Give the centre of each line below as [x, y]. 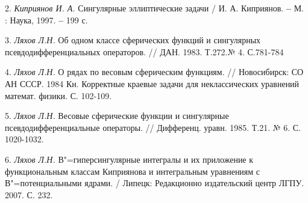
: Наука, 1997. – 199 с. [46, 20]
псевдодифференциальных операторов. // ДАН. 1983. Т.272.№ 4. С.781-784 [144, 51]
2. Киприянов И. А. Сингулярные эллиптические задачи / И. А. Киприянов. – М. [154, 8]
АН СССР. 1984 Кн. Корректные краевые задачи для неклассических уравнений [152, 83]
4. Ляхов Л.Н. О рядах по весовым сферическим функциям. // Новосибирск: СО [154, 72]
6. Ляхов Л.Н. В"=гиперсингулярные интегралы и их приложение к [129, 159]
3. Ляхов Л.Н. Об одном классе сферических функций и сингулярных [133, 40]
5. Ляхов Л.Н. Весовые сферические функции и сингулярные [117, 116]
